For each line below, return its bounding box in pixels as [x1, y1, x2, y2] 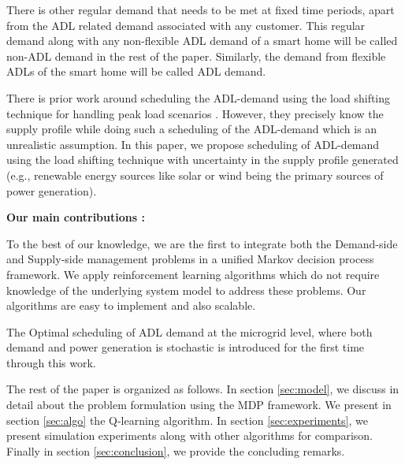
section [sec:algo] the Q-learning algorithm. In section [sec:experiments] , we [6, 411, 369, 428]
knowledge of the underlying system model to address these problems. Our [6, 281, 366, 298]
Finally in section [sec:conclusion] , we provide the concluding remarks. [6, 442, 345, 459]
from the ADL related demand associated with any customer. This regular [6, 17, 366, 33]
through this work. [6, 354, 96, 370]
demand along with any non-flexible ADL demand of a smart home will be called [6, 32, 398, 49]
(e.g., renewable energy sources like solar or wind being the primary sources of [6, 166, 384, 183]
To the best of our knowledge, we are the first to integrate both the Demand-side [6, 235, 398, 251]
